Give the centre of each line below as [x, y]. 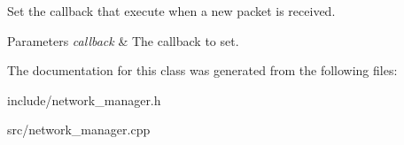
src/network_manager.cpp [79, 130]
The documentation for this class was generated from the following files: [202, 70]
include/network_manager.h [84, 99]
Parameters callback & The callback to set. [123, 40]
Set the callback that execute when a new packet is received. [171, 11]
